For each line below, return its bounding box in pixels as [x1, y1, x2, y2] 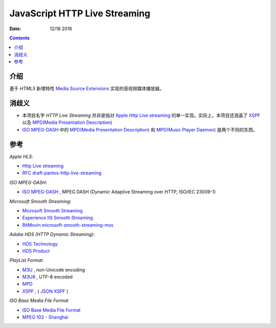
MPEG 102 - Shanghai [22, 314, 68, 320]
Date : [9, 26, 21, 32]
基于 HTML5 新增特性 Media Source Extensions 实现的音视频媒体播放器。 [9, 85, 165, 92]
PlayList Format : [9, 257, 44, 264]
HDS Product [22, 248, 50, 254]
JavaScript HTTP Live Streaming [9, 8, 151, 19]
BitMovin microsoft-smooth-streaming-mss [22, 222, 113, 228]
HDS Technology [22, 240, 58, 247]
